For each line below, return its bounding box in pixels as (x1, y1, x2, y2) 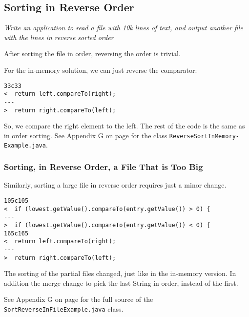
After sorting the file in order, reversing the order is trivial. (4, 48, 181, 59)
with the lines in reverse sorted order (4, 32, 114, 42)
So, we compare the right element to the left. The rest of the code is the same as (4, 121, 245, 131)
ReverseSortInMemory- (169, 132, 240, 140)
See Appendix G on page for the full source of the (4, 294, 153, 304)
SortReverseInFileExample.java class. (4, 303, 124, 314)
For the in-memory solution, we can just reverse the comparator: (4, 64, 197, 75)
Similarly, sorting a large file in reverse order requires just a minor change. (4, 180, 227, 190)
